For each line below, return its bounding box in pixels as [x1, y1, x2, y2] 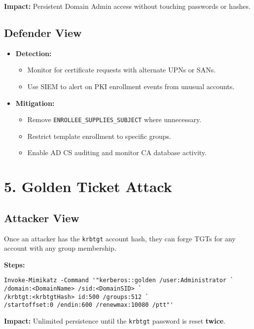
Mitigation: [15, 98, 55, 108]
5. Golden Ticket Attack [4, 176, 172, 197]
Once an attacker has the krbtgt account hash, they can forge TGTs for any [4, 233, 236, 243]
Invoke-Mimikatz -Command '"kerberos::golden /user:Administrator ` [4, 277, 234, 284]
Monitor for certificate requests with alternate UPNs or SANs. [27, 65, 216, 75]
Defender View [4, 25, 82, 40]
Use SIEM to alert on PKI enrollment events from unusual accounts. [27, 81, 235, 91]
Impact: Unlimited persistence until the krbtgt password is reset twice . [4, 316, 226, 326]
